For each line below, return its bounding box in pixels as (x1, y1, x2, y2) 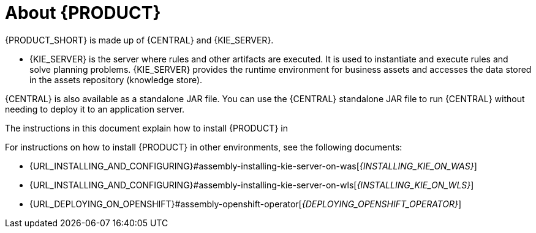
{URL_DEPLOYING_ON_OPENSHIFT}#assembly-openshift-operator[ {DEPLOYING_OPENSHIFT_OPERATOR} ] (29, 198, 462, 209)
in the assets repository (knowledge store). (29, 74, 203, 85)
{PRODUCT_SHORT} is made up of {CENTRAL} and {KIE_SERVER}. (5, 34, 274, 45)
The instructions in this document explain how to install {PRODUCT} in (5, 122, 288, 133)
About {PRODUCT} (5, 2, 161, 23)
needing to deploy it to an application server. (5, 103, 185, 114)
